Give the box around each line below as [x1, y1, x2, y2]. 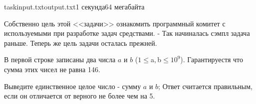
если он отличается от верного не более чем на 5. [4, 91, 155, 101]
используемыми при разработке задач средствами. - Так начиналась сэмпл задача [4, 28, 250, 38]
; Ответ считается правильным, [158, 81, 253, 91]
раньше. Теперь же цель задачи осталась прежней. [4, 37, 157, 48]
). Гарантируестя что [180, 54, 244, 65]
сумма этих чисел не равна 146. [4, 64, 100, 74]
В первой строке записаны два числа [4, 54, 116, 65]
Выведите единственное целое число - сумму [4, 81, 141, 91]
